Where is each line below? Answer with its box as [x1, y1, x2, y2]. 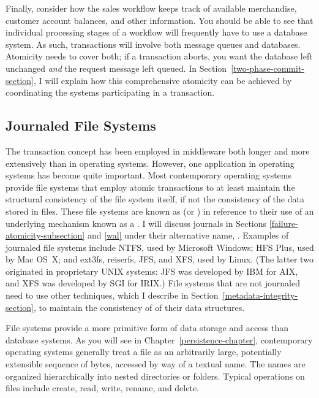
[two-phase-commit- [231, 61, 304, 74]
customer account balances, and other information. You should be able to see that [6, 13, 313, 26]
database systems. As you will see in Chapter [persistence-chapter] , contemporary [6, 333, 313, 346]
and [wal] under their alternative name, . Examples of [87, 229, 289, 242]
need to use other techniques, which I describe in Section [6, 289, 219, 302]
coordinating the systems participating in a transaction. [6, 86, 215, 99]
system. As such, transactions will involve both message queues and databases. [6, 37, 301, 50]
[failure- [269, 216, 298, 229]
